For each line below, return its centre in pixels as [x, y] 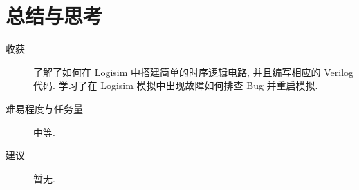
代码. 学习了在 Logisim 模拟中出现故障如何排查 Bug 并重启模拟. [176, 85]
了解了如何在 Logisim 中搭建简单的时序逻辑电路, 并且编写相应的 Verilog [194, 72]
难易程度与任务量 [44, 108]
